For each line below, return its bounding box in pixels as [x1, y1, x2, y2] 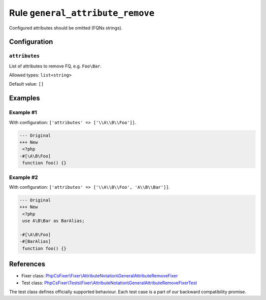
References [9, 260, 45, 268]
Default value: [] [9, 81, 44, 87]
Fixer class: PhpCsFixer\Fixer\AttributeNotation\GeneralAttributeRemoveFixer [21, 273, 178, 279]
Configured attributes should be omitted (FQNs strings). [9, 25, 123, 31]
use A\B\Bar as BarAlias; [22, 218, 85, 224]
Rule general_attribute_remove [9, 7, 155, 18]
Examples [9, 94, 40, 102]
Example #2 [9, 174, 38, 181]
